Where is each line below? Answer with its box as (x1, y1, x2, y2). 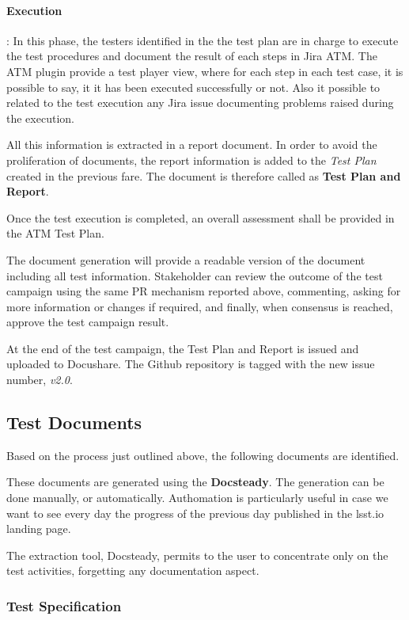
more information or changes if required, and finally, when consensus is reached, (6, 298, 393, 314)
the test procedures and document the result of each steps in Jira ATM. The (6, 48, 377, 64)
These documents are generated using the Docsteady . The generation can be (6, 474, 384, 490)
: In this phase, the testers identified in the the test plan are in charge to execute (6, 32, 399, 48)
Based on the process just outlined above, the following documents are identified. (6, 447, 400, 463)
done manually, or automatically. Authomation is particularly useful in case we (6, 489, 388, 506)
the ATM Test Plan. (6, 225, 104, 242)
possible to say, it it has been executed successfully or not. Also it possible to (6, 78, 381, 95)
